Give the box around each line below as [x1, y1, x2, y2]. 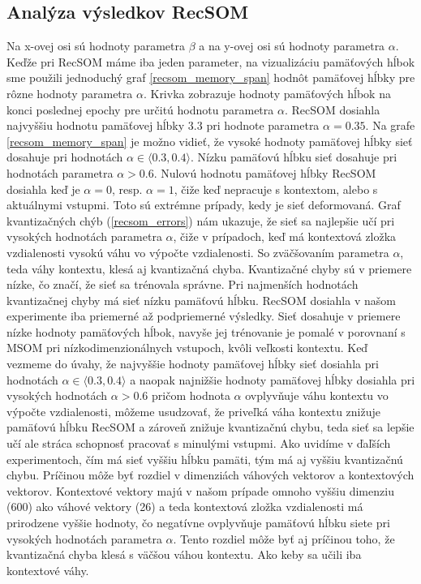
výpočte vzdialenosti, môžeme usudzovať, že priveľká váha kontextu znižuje [6, 402, 381, 419]
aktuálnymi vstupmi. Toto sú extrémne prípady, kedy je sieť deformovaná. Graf [6, 196, 401, 213]
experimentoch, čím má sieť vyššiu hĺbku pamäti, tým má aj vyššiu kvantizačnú [6, 450, 403, 467]
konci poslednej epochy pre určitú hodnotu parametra [6, 101, 274, 118]
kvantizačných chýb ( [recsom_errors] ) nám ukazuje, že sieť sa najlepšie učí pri [6, 212, 395, 229]
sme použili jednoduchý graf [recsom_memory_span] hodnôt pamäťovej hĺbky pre [6, 69, 415, 86]
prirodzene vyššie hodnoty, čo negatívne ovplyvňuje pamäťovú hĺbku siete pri [6, 514, 390, 531]
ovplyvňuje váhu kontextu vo [245, 387, 389, 404]
